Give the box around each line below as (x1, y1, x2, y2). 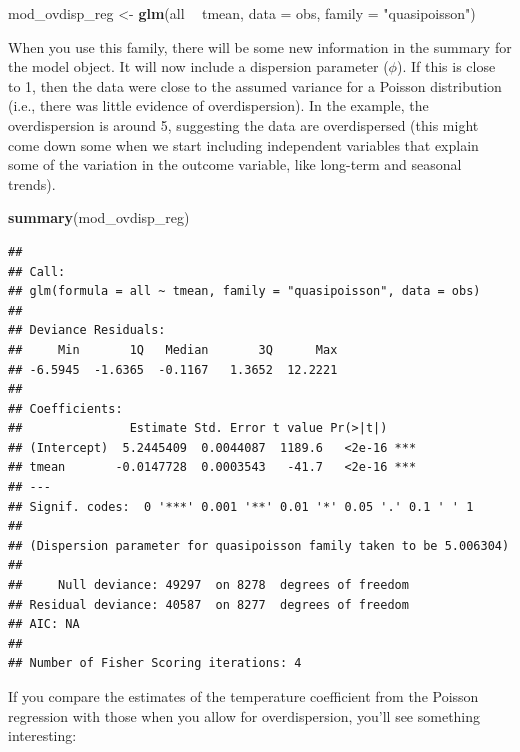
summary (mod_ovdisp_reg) (8, 207, 190, 228)
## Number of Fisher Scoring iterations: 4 (8, 656, 302, 671)
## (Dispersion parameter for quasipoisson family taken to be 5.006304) (8, 538, 510, 553)
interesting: (8, 725, 77, 746)
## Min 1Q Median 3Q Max (8, 342, 338, 357)
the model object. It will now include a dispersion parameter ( (8, 56, 389, 77)
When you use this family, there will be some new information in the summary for (8, 36, 512, 57)
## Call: (8, 264, 66, 279)
